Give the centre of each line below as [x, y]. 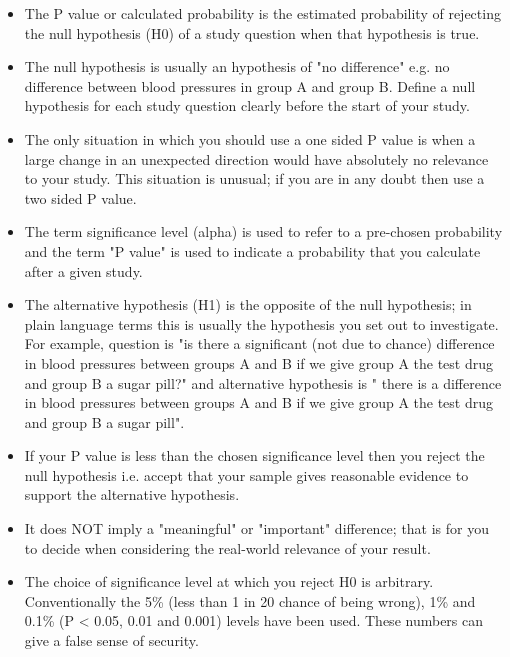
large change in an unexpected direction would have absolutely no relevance [256, 158]
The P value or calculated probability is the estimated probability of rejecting [262, 13]
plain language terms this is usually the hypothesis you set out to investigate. [261, 323]
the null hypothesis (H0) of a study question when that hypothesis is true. [252, 32]
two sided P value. [80, 197]
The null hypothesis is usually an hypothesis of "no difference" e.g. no [237, 66]
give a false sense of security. [111, 640]
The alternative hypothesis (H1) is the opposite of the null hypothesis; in [248, 304]
